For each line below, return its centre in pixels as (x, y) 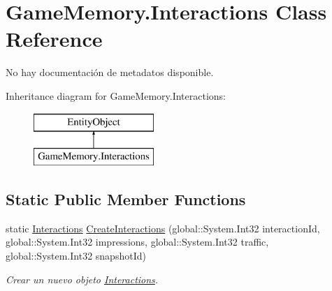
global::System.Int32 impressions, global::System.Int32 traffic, (137, 242)
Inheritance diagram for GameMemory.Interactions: (116, 95)
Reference (54, 39)
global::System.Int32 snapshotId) (76, 256)
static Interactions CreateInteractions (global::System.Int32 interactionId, (163, 228)
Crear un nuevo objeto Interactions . (82, 279)
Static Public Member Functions (126, 199)
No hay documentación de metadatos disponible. (110, 72)
